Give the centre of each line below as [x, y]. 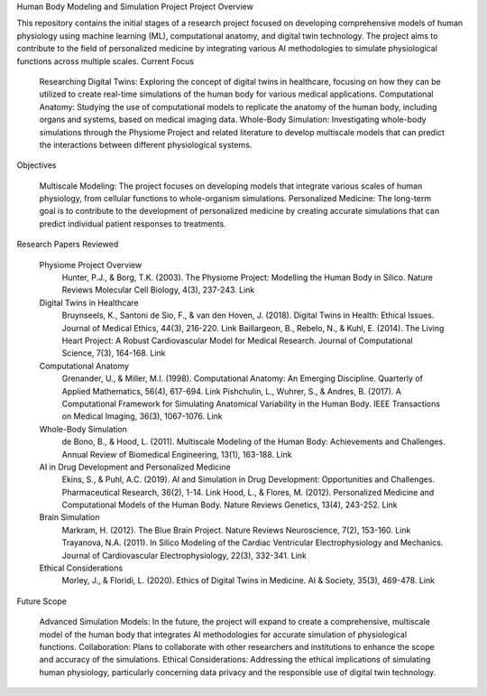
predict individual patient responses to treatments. [133, 223]
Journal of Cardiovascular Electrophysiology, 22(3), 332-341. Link [184, 555]
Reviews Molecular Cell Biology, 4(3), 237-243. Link [158, 290]
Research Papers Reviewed [68, 245]
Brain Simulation [69, 517]
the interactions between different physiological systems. [146, 144]
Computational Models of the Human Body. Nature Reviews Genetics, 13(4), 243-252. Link [230, 505]
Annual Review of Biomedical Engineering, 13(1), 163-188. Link [177, 454]
